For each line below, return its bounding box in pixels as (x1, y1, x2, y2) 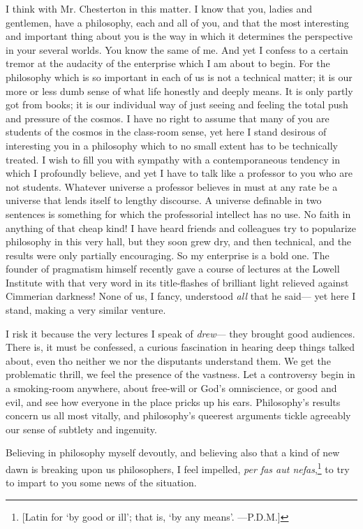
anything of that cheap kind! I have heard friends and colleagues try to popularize (6, 220, 357, 235)
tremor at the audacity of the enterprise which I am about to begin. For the (6, 56, 330, 71)
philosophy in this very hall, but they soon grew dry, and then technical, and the (6, 234, 352, 249)
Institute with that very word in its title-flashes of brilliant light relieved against (6, 275, 349, 289)
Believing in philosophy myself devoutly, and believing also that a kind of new (6, 445, 340, 460)
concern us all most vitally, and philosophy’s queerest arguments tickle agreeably (6, 408, 351, 423)
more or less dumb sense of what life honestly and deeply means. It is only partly (6, 83, 353, 98)
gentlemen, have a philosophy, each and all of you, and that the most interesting (6, 15, 349, 29)
